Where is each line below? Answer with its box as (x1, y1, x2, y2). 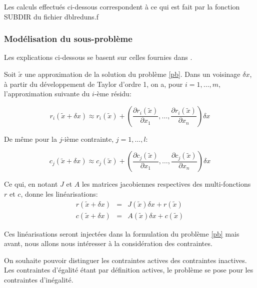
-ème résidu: (94, 88, 131, 99)
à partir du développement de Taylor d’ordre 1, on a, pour (4, 78, 183, 89)
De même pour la (4, 133, 57, 144)
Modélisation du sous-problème (4, 32, 132, 45)
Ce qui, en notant (4, 179, 58, 189)
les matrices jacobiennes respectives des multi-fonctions (81, 179, 251, 189)
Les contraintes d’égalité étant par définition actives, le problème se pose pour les (4, 265, 253, 275)
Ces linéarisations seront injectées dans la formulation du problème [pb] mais (4, 228, 239, 239)
